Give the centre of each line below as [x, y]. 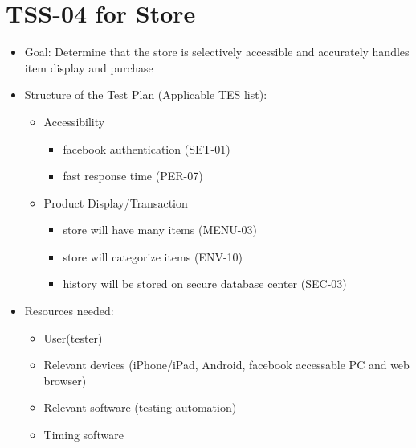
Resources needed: [69, 311]
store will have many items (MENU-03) [160, 230]
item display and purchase [89, 67]
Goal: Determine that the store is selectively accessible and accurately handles [217, 52]
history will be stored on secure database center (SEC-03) [205, 284]
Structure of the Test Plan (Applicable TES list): [146, 95]
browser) [65, 380]
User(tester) [73, 337]
